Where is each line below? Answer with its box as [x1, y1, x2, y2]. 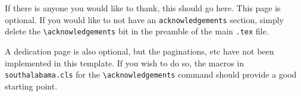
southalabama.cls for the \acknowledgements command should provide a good [5, 68, 297, 81]
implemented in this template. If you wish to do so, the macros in [5, 56, 244, 69]
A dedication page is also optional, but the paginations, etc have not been [5, 44, 274, 57]
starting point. [5, 79, 58, 92]
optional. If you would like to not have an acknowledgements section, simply [5, 13, 284, 25]
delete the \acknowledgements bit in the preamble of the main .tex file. [5, 25, 269, 37]
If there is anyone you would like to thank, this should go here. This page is [5, 2, 281, 14]
